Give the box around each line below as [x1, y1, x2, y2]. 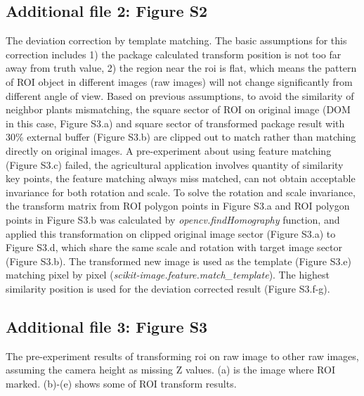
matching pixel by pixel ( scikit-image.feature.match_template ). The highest [6, 267, 330, 282]
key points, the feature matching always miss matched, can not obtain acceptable [6, 171, 356, 186]
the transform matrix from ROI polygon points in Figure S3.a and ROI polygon [6, 198, 350, 213]
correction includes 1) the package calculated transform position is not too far [6, 46, 342, 61]
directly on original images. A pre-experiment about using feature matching [6, 143, 332, 158]
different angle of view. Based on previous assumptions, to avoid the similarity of [6, 88, 354, 103]
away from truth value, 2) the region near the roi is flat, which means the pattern [6, 60, 357, 75]
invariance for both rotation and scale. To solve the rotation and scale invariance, [6, 184, 356, 199]
